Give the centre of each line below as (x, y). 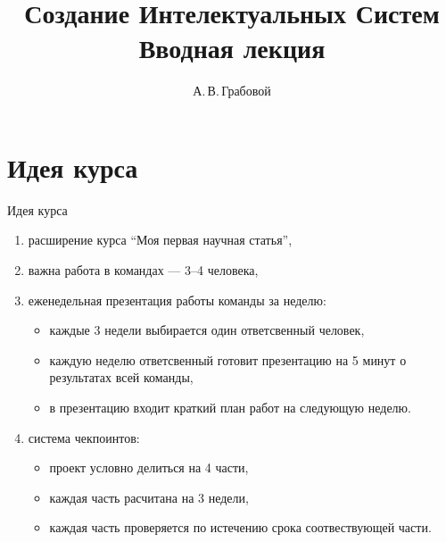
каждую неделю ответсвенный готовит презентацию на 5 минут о (228, 359)
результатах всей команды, (121, 377)
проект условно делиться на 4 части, (149, 467)
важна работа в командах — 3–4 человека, (143, 270)
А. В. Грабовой (232, 91)
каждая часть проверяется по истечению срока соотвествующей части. (240, 527)
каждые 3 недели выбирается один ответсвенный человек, (207, 330)
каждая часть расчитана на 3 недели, (149, 497)
